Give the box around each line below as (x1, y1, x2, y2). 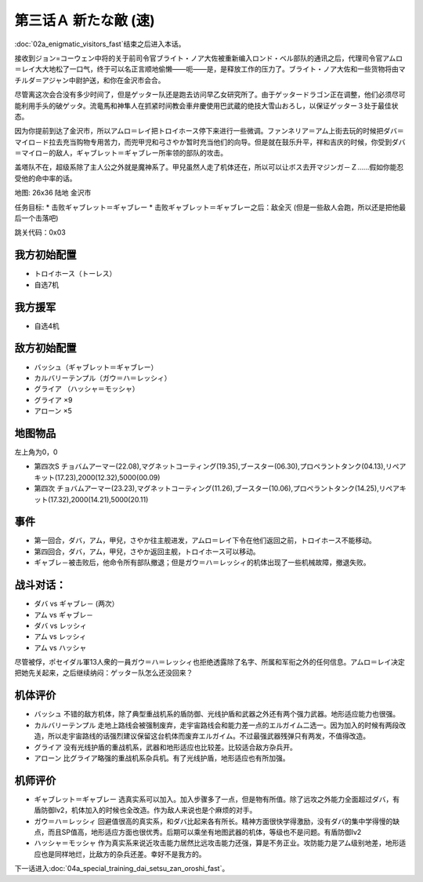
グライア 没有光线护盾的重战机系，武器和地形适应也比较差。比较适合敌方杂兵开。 (34, 742, 297, 752)
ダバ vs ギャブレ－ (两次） (34, 599, 119, 608)
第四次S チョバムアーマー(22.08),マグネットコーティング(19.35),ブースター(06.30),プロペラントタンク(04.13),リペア (34, 461, 407, 471)
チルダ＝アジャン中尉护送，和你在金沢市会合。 (14, 75, 165, 85)
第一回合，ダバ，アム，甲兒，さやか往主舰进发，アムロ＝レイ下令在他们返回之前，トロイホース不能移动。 (34, 536, 376, 545)
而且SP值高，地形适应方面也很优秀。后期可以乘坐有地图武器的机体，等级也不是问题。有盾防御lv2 (47, 828, 362, 837)
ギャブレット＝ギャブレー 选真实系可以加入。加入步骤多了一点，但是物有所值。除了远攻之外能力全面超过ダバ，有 (34, 794, 400, 804)
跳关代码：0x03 (14, 228, 66, 237)
